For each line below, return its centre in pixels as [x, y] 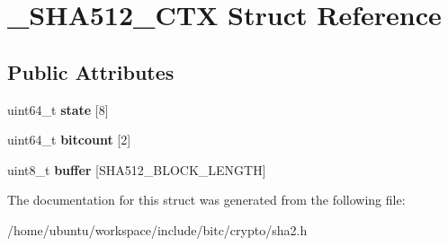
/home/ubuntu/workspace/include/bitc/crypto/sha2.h [157, 229]
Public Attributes [91, 71]
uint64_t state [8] [58, 109]
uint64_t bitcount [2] [69, 140]
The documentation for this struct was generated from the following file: [206, 200]
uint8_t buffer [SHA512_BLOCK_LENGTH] [137, 169]
